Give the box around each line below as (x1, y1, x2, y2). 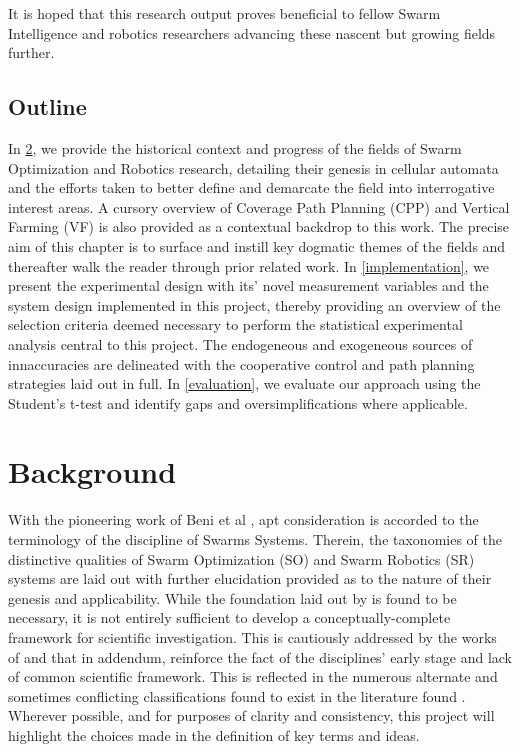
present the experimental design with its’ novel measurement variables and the (8, 275, 489, 296)
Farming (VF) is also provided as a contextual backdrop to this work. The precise (8, 216, 510, 237)
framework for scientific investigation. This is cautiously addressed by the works (8, 626, 497, 647)
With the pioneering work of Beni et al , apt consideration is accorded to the (8, 509, 479, 530)
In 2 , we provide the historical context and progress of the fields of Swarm (8, 137, 462, 158)
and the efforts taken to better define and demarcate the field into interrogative (8, 177, 495, 198)
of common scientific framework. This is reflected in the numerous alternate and (8, 666, 498, 687)
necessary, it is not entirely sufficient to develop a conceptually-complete (8, 607, 451, 628)
